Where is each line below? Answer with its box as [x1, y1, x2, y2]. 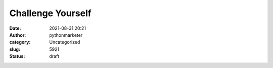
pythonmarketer [49, 32, 83, 38]
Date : [9, 25, 21, 31]
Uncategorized [49, 39, 80, 45]
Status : [9, 53, 25, 59]
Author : [9, 32, 26, 38]
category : [9, 39, 31, 45]
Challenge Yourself [9, 8, 92, 19]
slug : [9, 46, 20, 52]
